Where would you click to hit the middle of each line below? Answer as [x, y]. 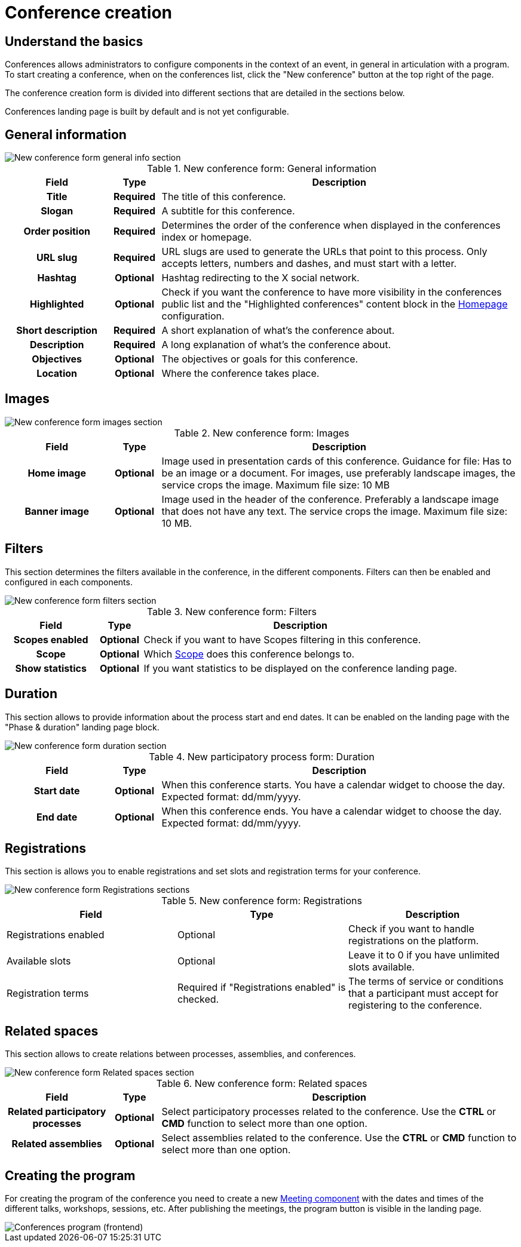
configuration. [193, 316]
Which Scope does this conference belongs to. [249, 654]
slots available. [381, 967]
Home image [57, 473]
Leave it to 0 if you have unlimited [424, 955]
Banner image [57, 511]
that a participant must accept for [423, 993]
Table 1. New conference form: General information [262, 169]
